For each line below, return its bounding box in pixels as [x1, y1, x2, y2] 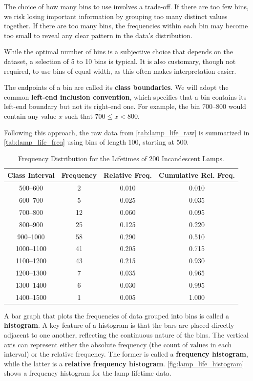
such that [64, 110, 93, 121]
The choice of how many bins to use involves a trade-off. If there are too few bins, [4, 1, 249, 11]
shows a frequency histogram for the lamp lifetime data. [4, 368, 171, 378]
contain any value [4, 110, 57, 121]
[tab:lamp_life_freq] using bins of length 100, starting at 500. [4, 137, 189, 147]
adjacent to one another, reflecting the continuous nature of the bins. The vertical [4, 330, 249, 340]
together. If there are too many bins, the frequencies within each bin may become [4, 21, 248, 31]
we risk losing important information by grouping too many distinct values [4, 11, 228, 21]
